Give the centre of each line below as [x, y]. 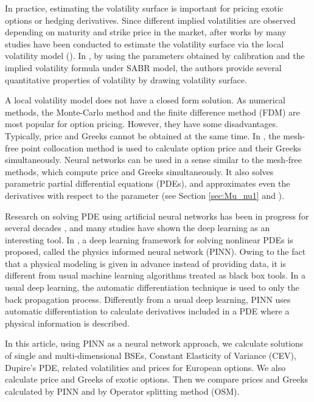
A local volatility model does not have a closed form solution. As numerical [145, 100]
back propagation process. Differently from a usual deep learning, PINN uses [148, 299]
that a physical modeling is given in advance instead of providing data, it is [145, 263]
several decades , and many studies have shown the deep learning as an [138, 228]
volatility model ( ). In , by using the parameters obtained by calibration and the [155, 56]
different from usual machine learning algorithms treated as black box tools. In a [155, 275]
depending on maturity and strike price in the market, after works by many [146, 32]
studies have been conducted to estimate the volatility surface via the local [145, 43]
